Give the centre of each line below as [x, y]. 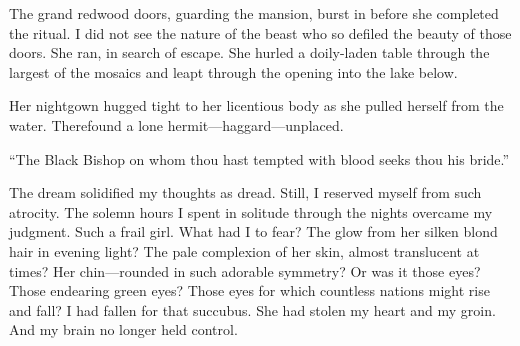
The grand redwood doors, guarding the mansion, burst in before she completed [254, 13]
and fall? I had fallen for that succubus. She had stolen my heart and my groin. [252, 309]
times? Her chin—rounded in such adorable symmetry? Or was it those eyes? [245, 270]
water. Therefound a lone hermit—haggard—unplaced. [176, 124]
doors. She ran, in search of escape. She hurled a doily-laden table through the [249, 52]
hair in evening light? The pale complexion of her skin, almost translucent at [244, 250]
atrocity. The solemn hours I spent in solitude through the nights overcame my [251, 211]
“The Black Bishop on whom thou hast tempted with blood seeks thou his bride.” [259, 158]
